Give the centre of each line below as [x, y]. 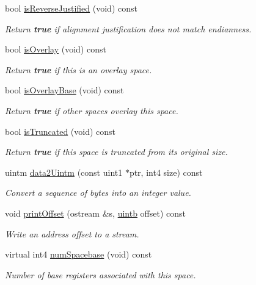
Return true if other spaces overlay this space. [92, 110]
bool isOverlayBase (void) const [64, 90]
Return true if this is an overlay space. [79, 69]
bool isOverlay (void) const [56, 49]
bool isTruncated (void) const [60, 131]
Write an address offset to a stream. [72, 233]
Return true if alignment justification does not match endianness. [128, 28]
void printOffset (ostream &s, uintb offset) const [96, 213]
